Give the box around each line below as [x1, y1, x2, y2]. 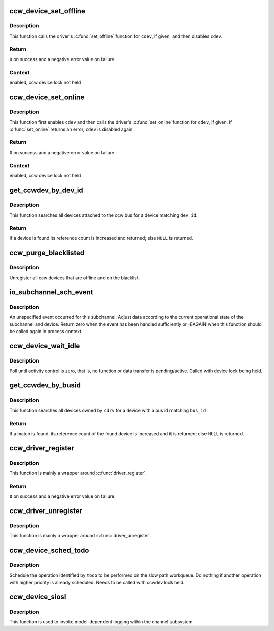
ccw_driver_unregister [9, 506, 83, 515]
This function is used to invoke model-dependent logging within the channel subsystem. [9, 618, 194, 625]
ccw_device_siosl [9, 592, 66, 601]
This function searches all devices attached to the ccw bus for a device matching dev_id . [9, 212, 198, 218]
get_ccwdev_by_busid [9, 381, 81, 390]
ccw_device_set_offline [9, 7, 86, 15]
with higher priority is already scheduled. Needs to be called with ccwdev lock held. [9, 579, 185, 585]
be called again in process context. [9, 328, 83, 335]
